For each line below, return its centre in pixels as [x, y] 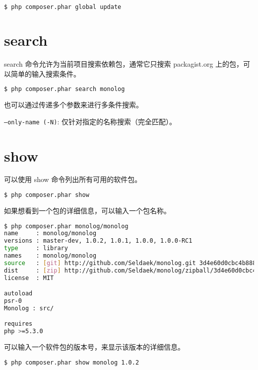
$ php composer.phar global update [63, 7]
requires [18, 324]
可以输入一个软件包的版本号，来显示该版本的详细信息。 [94, 347]
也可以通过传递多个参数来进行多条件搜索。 [73, 105]
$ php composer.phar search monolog [64, 89]
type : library [36, 248]
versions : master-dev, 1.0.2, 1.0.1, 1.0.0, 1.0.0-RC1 [98, 241]
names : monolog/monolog [50, 256]
